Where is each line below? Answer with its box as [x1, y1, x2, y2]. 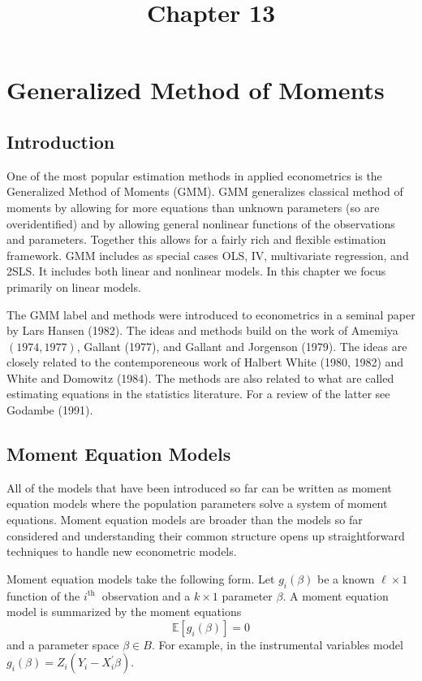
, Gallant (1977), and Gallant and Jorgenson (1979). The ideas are [76, 337, 407, 354]
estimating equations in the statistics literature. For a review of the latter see [6, 385, 390, 402]
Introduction [6, 128, 115, 154]
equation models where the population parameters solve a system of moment [6, 495, 388, 512]
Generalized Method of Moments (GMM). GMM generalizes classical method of [6, 183, 403, 200]
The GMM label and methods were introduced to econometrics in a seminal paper [6, 306, 416, 323]
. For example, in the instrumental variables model [151, 635, 403, 653]
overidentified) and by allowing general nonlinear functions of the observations [6, 215, 395, 232]
